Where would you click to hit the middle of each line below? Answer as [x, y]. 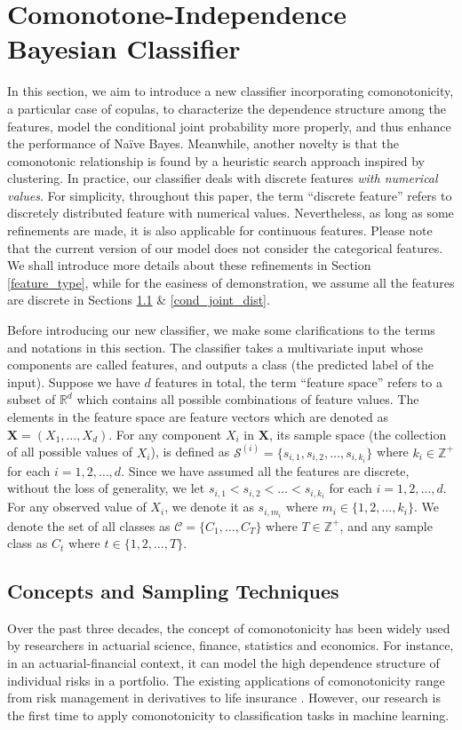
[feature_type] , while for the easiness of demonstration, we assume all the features [231, 282]
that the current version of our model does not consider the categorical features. [225, 247]
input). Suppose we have [74, 381]
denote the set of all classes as [89, 525]
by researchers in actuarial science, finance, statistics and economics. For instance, [231, 645]
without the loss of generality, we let [106, 488]
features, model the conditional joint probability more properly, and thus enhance [229, 126]
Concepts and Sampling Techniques [173, 591]
